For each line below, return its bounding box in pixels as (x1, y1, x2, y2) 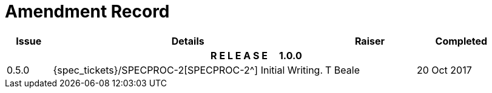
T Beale (325, 63, 360, 76)
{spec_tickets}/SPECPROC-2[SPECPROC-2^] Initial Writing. (53, 63, 323, 76)
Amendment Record (5, 1, 170, 22)
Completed (435, 34, 488, 47)
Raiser (354, 34, 385, 47)
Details (171, 34, 204, 47)
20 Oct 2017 (416, 63, 472, 76)
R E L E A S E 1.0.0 (211, 49, 302, 62)
